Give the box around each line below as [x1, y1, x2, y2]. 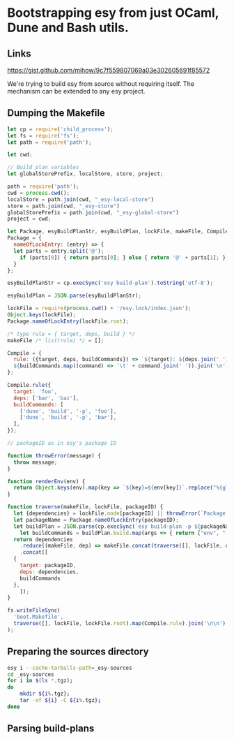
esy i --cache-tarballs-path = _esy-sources [7, 664, 132, 671]
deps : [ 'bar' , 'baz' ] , [13, 395, 79, 402]
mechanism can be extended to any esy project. [7, 87, 146, 95]
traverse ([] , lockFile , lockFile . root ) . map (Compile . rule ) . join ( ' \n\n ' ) [13, 620, 226, 627]
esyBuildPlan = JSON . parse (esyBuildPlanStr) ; [7, 292, 141, 300]
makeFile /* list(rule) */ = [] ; [7, 337, 104, 344]
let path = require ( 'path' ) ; [7, 138, 92, 146]
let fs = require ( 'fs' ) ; [7, 132, 79, 139]
